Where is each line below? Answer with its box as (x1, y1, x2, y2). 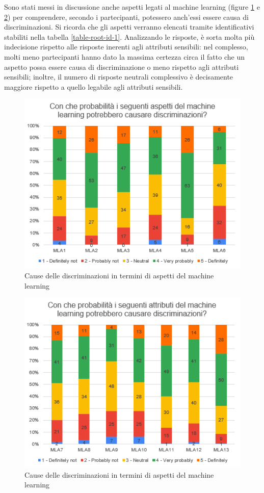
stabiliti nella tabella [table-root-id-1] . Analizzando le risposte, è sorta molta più (4, 31, 255, 42)
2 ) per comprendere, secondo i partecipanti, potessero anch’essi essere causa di (4, 11, 249, 22)
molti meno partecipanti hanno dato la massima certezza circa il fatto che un (4, 51, 245, 62)
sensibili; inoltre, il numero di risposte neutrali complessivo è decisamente (4, 71, 233, 82)
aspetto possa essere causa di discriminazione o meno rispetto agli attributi (4, 61, 239, 72)
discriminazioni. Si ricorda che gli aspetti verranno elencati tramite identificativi (4, 21, 254, 32)
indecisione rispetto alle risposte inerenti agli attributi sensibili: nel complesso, (4, 41, 248, 52)
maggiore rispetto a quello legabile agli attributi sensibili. (4, 81, 183, 92)
